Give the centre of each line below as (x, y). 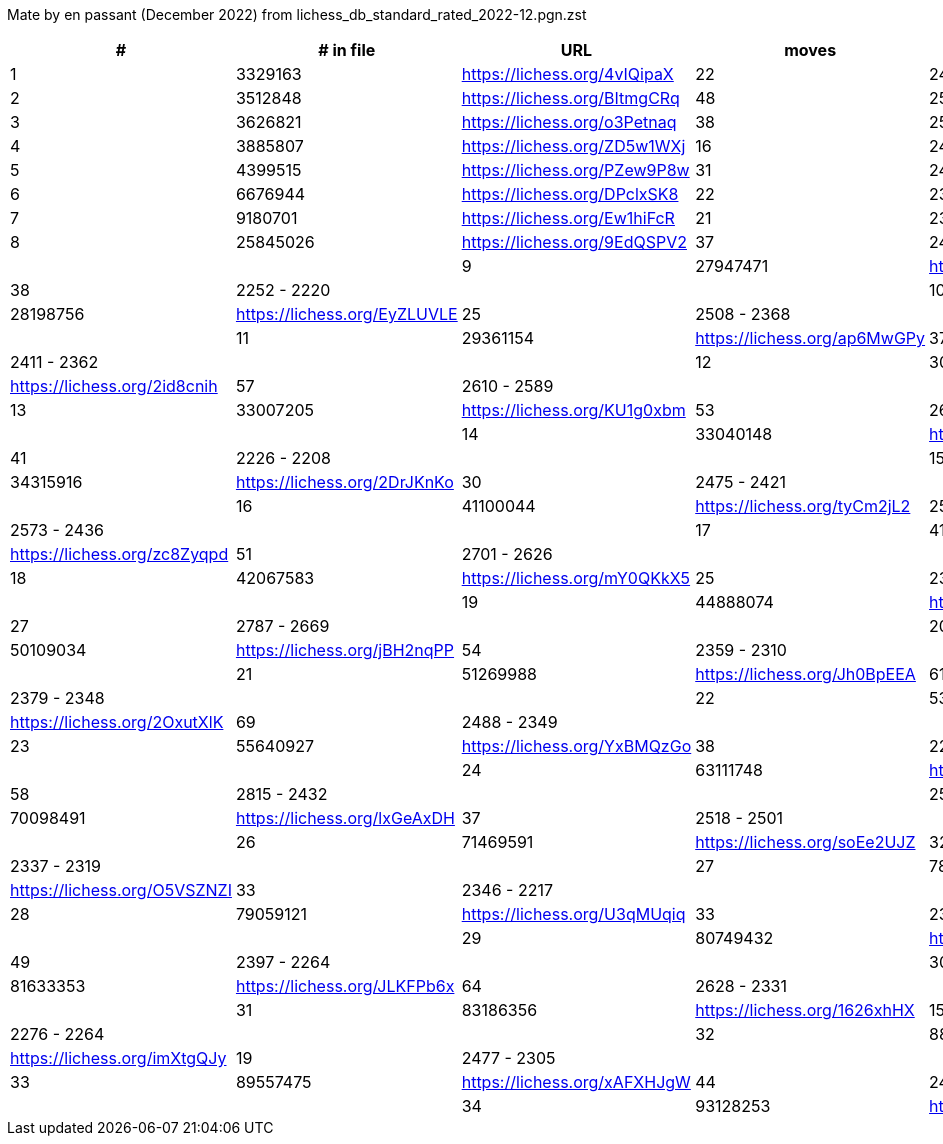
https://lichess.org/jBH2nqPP (345, 650)
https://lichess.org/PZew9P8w (575, 170)
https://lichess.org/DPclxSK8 (570, 194)
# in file (347, 50)
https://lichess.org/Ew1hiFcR (568, 218)
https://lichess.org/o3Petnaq (569, 122)
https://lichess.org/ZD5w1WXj (573, 146)
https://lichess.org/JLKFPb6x (345, 986)
